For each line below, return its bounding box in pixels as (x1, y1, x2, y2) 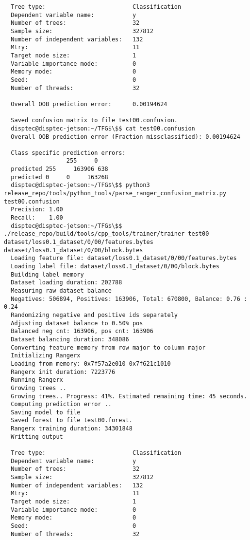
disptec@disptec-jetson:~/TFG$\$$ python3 (11, 182, 150, 189)
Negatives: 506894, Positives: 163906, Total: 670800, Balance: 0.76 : (11, 295, 248, 302)
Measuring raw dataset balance (11, 287, 112, 294)
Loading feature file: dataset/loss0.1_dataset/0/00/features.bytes (11, 255, 237, 262)
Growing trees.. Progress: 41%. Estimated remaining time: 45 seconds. (11, 392, 248, 400)
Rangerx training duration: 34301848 (11, 425, 133, 432)
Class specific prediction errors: (11, 149, 126, 156)
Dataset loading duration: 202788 (11, 279, 122, 286)
